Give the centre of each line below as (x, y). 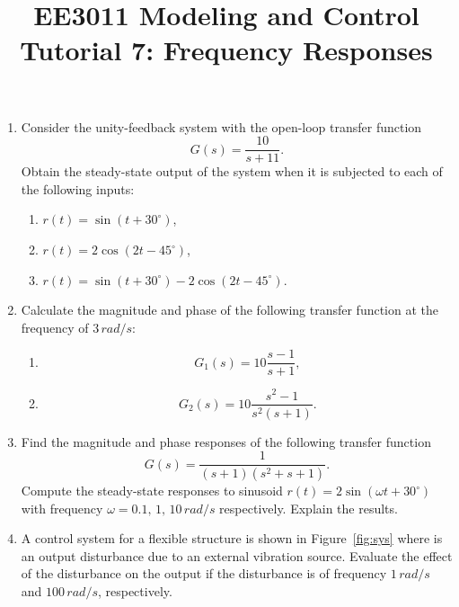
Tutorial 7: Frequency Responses (226, 50)
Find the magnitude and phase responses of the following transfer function (226, 441)
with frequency (62, 508)
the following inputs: (78, 188)
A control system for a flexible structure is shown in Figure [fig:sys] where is (232, 538)
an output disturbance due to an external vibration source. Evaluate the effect (237, 555)
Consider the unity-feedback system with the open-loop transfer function (221, 126)
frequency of (55, 327)
